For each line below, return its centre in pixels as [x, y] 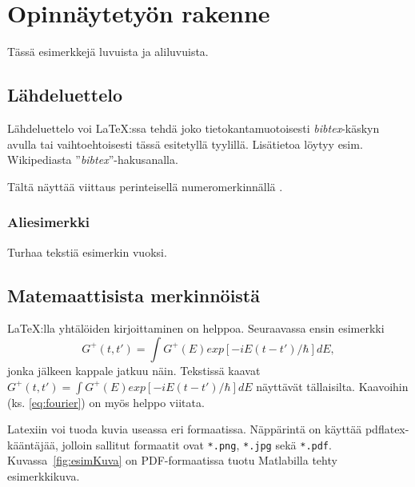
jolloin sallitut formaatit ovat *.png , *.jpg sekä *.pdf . [197, 444]
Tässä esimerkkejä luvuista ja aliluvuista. [108, 52]
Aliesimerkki [49, 222]
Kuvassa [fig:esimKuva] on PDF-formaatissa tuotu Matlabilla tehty [172, 460]
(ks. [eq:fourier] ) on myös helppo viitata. [106, 402]
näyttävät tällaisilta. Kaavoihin [332, 386]
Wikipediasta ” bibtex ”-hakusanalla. [93, 160]
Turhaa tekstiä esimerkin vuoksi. [87, 251]
